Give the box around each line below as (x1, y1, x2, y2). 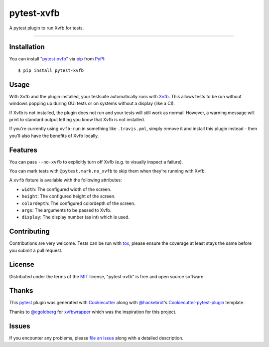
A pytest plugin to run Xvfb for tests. (9, 25, 84, 31)
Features (9, 146, 37, 154)
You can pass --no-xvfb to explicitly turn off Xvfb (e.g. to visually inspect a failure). (9, 159, 183, 165)
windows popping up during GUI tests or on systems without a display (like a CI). (9, 100, 175, 107)
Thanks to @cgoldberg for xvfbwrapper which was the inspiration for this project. (9, 309, 177, 315)
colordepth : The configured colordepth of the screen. (21, 200, 135, 206)
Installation (9, 43, 45, 51)
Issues (9, 322, 30, 330)
